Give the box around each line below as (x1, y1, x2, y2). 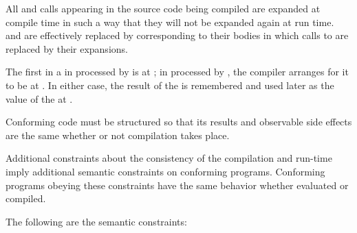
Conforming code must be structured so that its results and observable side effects (6, 114, 352, 129)
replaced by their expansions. (6, 41, 128, 56)
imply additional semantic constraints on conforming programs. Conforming (6, 164, 325, 178)
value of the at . (6, 91, 73, 106)
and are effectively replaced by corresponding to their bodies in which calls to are (6, 28, 349, 42)
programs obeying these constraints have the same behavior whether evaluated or (6, 177, 349, 192)
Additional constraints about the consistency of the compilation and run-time (6, 151, 332, 165)
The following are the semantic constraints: (6, 214, 187, 228)
